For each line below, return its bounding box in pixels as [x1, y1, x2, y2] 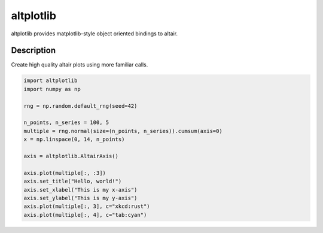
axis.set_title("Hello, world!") [23, 178, 122, 185]
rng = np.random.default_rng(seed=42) [23, 102, 138, 109]
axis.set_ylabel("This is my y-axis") [23, 195, 138, 201]
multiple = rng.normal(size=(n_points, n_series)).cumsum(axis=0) [23, 128, 223, 134]
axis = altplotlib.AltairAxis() [23, 153, 119, 159]
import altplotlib [23, 77, 78, 84]
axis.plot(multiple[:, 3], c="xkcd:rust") [23, 203, 150, 210]
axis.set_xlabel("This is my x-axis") [23, 186, 138, 193]
